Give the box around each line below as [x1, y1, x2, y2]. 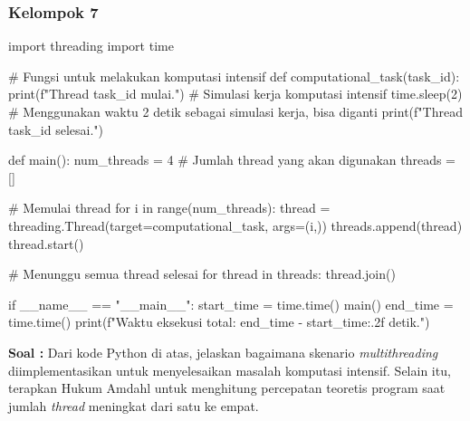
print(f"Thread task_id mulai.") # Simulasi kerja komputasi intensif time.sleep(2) [8, 84, 463, 103]
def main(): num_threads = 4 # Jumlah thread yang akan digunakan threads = [8, 150, 456, 169]
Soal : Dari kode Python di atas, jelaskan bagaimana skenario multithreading [8, 342, 438, 361]
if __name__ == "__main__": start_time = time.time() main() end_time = [8, 294, 454, 313]
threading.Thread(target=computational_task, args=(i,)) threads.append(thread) [8, 215, 463, 234]
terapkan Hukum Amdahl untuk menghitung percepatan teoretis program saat [8, 378, 446, 397]
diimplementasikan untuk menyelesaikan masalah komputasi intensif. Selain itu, [8, 360, 451, 379]
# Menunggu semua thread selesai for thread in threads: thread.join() [8, 264, 396, 283]
